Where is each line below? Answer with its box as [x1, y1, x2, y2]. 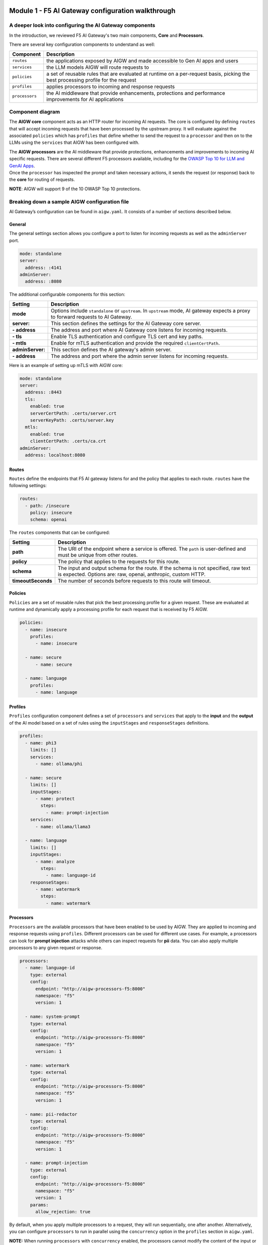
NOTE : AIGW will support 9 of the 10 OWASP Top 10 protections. [9, 186, 141, 192]
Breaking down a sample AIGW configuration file [9, 198, 129, 205]
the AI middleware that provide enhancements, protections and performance [46, 90, 225, 97]
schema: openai [30, 517, 67, 522]
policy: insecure [30, 510, 72, 515]
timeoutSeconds [12, 577, 52, 584]
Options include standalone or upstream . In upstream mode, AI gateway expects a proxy [50, 307, 251, 314]
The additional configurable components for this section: [9, 291, 126, 297]
